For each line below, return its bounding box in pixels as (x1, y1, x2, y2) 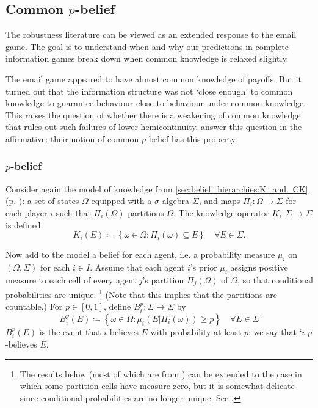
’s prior (190, 260, 217, 273)
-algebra (159, 194, 190, 207)
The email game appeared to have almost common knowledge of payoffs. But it (5, 72, 302, 85)
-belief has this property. (145, 132, 237, 145)
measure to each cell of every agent (5, 273, 136, 286)
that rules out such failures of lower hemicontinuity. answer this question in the (5, 120, 302, 133)
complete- (255, 40, 292, 53)
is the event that (39, 325, 101, 338)
